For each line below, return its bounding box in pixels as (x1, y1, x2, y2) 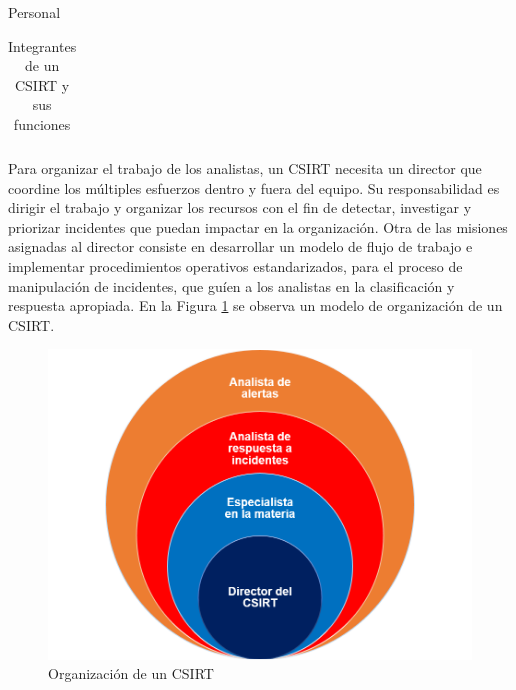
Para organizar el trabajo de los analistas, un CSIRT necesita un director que (8, 158, 482, 179)
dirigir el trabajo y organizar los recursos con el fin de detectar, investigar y (8, 197, 472, 218)
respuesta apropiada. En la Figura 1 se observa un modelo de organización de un (8, 295, 503, 316)
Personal (8, 2, 61, 22)
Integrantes (8, 35, 77, 56)
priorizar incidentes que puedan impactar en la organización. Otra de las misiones (8, 216, 508, 237)
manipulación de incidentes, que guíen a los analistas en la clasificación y (8, 275, 455, 296)
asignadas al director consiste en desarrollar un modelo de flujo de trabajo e (8, 236, 473, 257)
